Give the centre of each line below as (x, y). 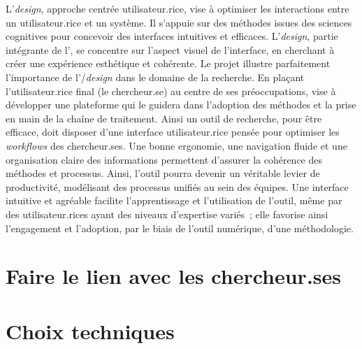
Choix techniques (90, 330)
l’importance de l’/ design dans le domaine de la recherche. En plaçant (155, 77)
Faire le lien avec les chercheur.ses (174, 276)
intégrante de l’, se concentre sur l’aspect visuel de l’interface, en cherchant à (170, 49)
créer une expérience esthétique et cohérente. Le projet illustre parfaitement (168, 63)
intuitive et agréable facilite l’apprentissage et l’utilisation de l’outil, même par (174, 200)
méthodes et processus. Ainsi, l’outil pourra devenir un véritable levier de (163, 173)
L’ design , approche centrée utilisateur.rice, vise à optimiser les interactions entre (178, 8)
